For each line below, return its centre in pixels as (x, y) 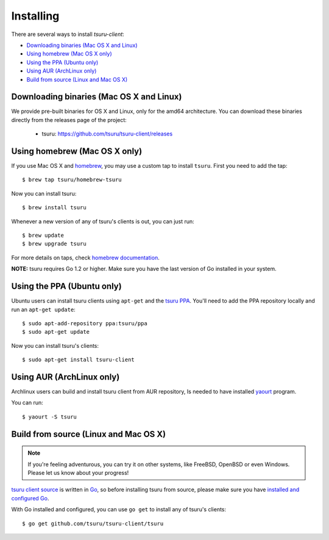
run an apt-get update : (43, 309)
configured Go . (30, 498)
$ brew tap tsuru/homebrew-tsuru (72, 180)
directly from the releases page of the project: (69, 120)
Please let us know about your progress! (78, 472)
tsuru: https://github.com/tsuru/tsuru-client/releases (107, 134)
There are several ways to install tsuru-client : (68, 34)
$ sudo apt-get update (56, 332)
